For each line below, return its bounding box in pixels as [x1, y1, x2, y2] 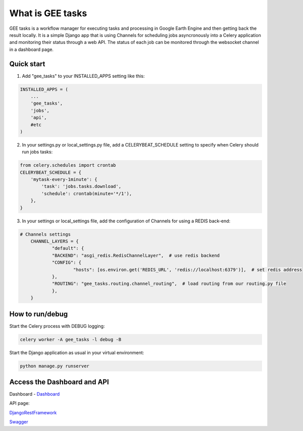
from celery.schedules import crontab [20, 162, 116, 168]
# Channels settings [20, 231, 71, 237]
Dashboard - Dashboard [9, 391, 60, 397]
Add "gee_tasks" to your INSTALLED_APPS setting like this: [22, 73, 145, 79]
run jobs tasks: [22, 149, 53, 155]
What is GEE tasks [9, 8, 87, 19]
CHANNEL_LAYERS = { [30, 238, 79, 245]
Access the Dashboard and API [9, 378, 109, 386]
